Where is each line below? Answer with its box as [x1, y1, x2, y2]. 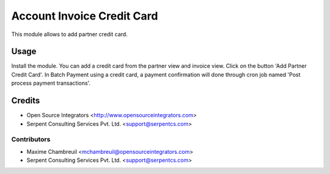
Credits [11, 95, 40, 106]
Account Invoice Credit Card [11, 9, 158, 23]
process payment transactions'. [11, 79, 91, 87]
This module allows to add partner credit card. [11, 31, 128, 38]
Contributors [11, 135, 51, 143]
